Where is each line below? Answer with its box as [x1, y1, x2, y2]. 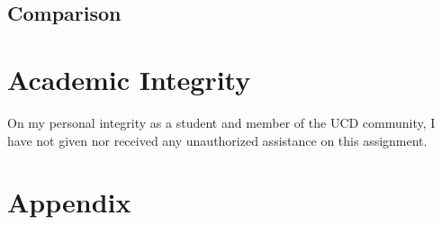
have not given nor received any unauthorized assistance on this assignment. [7, 130, 428, 149]
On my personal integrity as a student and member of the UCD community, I [7, 112, 436, 131]
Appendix [7, 184, 131, 220]
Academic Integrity [7, 60, 251, 97]
